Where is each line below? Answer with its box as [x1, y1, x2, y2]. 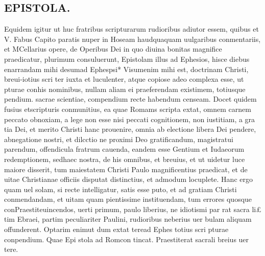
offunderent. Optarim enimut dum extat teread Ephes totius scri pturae [4, 224, 229, 235]
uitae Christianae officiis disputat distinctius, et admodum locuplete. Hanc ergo [4, 174, 253, 184]
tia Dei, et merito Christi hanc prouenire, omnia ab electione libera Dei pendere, [4, 124, 256, 134]
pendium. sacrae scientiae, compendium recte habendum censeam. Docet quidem [4, 94, 257, 104]
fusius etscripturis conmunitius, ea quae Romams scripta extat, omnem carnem [4, 103, 251, 114]
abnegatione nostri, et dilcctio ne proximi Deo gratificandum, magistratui [4, 133, 233, 144]
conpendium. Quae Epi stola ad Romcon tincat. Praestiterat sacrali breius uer [4, 234, 249, 244]
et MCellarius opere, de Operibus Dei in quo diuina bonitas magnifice [4, 43, 222, 54]
